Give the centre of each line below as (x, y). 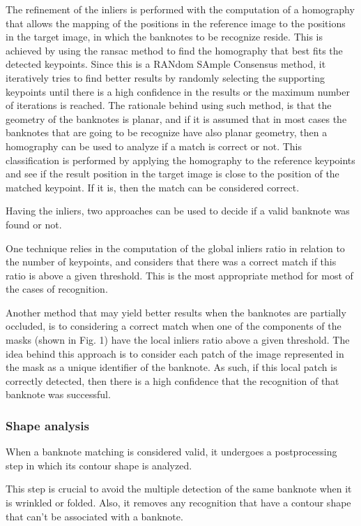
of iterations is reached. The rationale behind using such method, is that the (169, 105)
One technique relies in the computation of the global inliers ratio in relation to (175, 248)
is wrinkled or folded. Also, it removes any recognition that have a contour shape (178, 503)
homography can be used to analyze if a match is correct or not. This (154, 146)
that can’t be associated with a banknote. (94, 516)
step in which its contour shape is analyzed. (99, 465)
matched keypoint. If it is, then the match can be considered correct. (153, 187)
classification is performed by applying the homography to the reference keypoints (180, 160)
